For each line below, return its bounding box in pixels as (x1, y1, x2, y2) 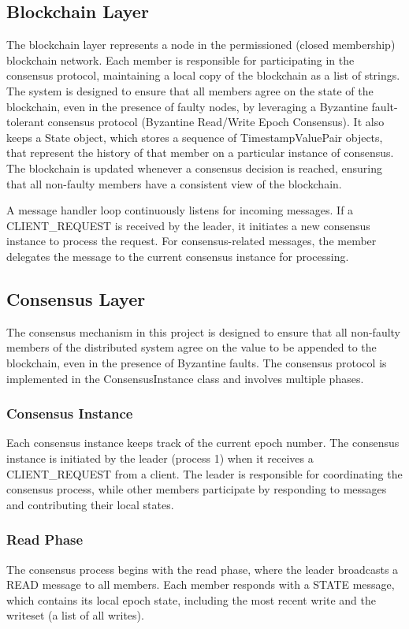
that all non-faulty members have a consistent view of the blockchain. (6, 175, 342, 192)
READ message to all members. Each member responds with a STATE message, (6, 576, 395, 593)
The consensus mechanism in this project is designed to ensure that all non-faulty (6, 323, 401, 340)
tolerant (6, 114, 44, 130)
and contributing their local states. (6, 496, 174, 512)
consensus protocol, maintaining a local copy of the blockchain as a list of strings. (6, 67, 400, 84)
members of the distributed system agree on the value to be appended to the (6, 339, 377, 355)
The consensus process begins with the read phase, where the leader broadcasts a (6, 560, 399, 577)
